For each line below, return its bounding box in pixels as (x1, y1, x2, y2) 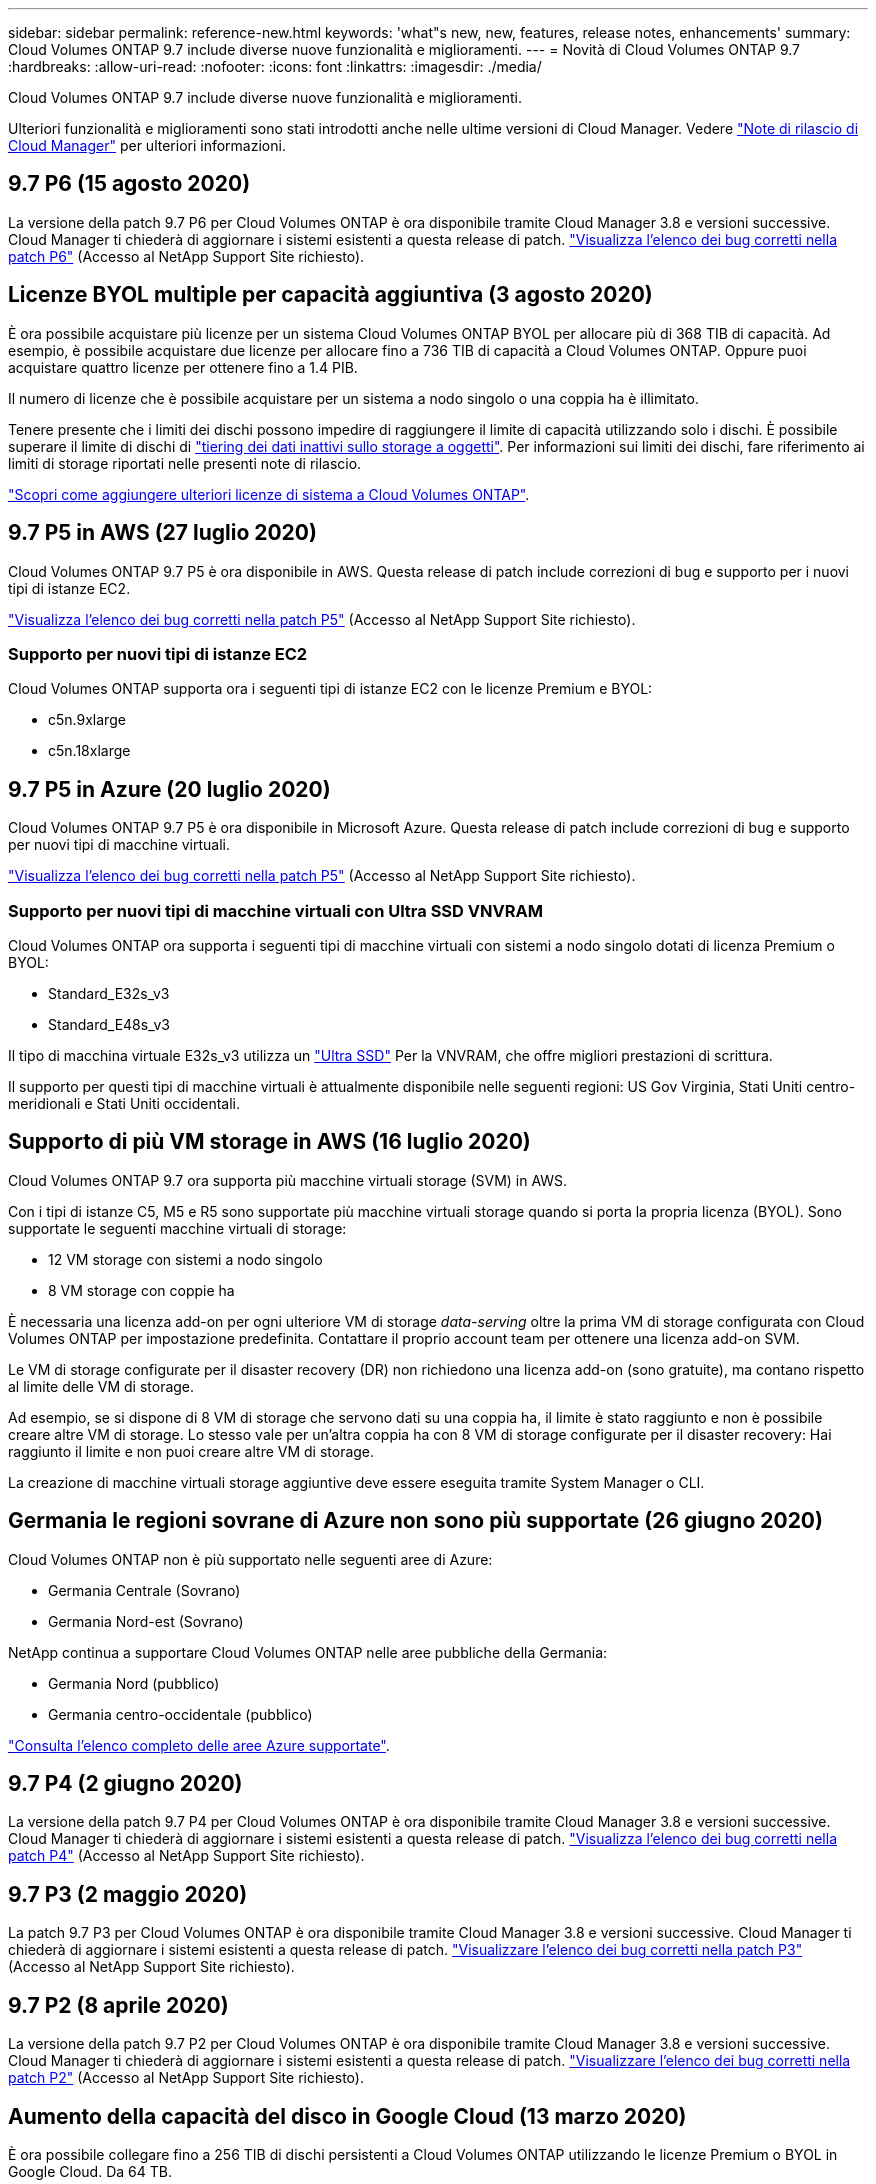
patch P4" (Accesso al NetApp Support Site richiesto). (8, 1847, 365, 1865)
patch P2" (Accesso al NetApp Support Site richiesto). (8, 2069, 364, 2087)
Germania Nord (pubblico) (48, 1674, 220, 1692)
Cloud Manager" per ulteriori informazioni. (8, 137, 286, 154)
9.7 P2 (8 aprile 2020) (8, 1992, 229, 2018)
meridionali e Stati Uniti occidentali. (8, 1094, 241, 1112)
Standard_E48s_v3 (48, 1015, 170, 1033)
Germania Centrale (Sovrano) (48, 1581, 241, 1599)
